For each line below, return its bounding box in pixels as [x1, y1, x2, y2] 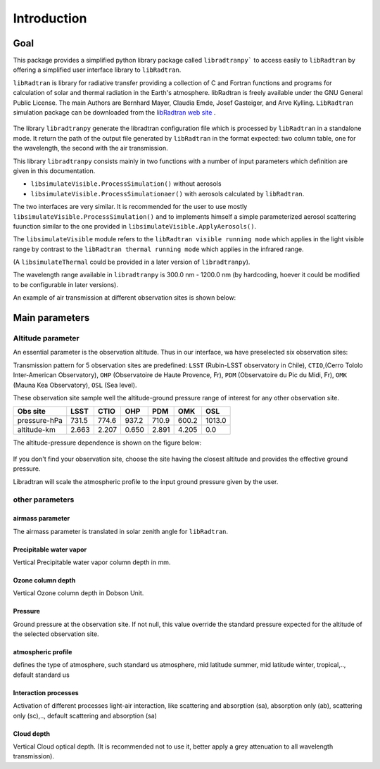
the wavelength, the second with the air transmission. [13, 144, 168, 153]
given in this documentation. [13, 166, 96, 175]
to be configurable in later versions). [13, 280, 119, 288]
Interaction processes [13, 688, 79, 697]
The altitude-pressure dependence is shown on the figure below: [13, 438, 202, 447]
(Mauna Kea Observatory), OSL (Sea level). [13, 381, 137, 389]
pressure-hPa [17, 416, 63, 426]
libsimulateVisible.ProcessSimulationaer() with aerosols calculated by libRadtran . [30, 189, 305, 198]
